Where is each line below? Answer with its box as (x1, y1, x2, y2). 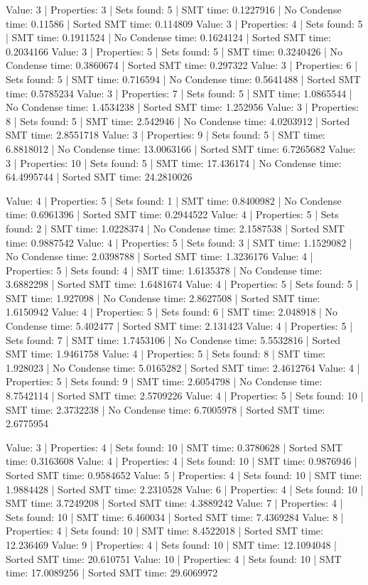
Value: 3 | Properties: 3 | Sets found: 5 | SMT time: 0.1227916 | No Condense (6, 2, 342, 16)
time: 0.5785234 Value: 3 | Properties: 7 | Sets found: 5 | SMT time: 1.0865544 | (6, 85, 352, 100)
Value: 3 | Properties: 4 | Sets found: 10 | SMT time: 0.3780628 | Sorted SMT (6, 439, 343, 454)
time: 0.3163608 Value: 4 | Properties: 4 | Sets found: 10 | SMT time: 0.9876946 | (6, 453, 357, 468)
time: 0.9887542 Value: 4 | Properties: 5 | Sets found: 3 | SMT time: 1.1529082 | (6, 235, 352, 249)
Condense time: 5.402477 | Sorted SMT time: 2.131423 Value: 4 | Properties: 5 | (6, 318, 353, 333)
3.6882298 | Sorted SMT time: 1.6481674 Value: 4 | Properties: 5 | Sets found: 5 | (6, 277, 359, 291)
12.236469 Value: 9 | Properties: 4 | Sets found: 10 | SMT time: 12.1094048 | (6, 537, 337, 552)
